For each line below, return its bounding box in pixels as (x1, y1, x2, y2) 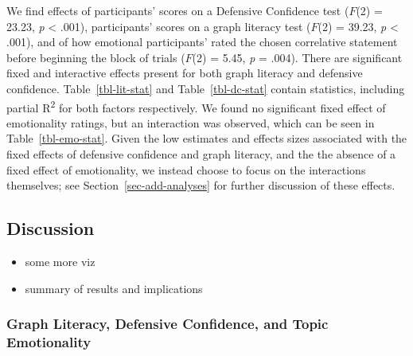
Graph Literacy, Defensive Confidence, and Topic (6, 314, 329, 334)
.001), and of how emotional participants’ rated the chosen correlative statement (6, 33, 398, 50)
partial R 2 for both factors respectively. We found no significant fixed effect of (6, 96, 386, 115)
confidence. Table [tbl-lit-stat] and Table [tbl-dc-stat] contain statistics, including (6, 80, 405, 96)
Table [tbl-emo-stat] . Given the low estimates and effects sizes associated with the (6, 130, 407, 147)
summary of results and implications (25, 280, 203, 296)
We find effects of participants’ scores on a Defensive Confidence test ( (6, 2, 349, 18)
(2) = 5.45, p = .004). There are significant (192, 49, 403, 65)
